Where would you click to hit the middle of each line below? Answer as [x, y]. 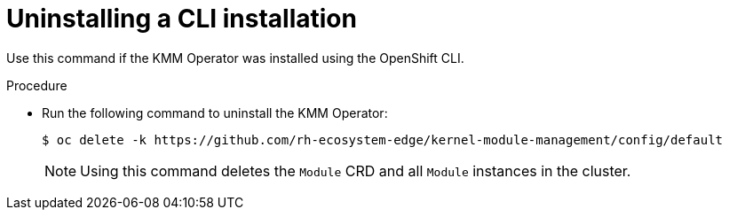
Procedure [37, 85]
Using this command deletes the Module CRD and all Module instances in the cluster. [356, 170]
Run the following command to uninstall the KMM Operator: [215, 112]
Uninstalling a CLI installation [182, 19]
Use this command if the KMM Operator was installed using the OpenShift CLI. [235, 58]
